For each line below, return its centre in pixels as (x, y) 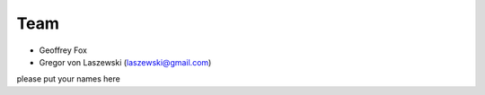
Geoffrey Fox (63, 50)
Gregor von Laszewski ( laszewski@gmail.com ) (125, 62)
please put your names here (68, 79)
